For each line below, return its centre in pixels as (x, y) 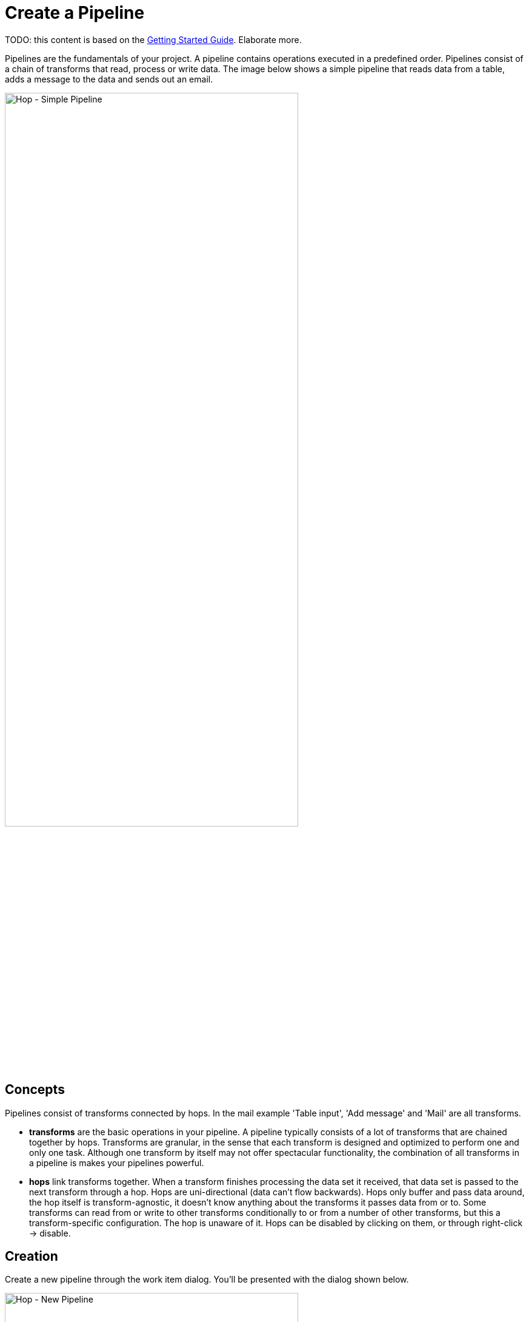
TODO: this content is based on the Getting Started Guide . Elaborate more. (153, 39)
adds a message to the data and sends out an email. (109, 79)
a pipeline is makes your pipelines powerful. (117, 1163)
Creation (32, 1257)
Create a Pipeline (75, 13)
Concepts (35, 1090)
